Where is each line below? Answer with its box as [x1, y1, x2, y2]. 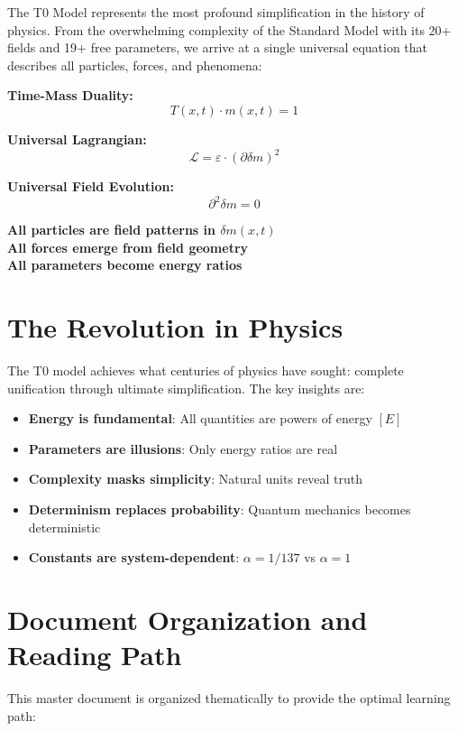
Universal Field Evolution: [7, 177, 174, 196]
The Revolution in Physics [7, 309, 343, 346]
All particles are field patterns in [7, 220, 215, 239]
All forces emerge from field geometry [7, 237, 249, 256]
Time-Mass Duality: [7, 86, 133, 105]
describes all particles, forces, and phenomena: [7, 55, 262, 74]
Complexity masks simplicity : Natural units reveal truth [28, 469, 363, 488]
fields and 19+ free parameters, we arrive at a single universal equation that [7, 38, 428, 57]
